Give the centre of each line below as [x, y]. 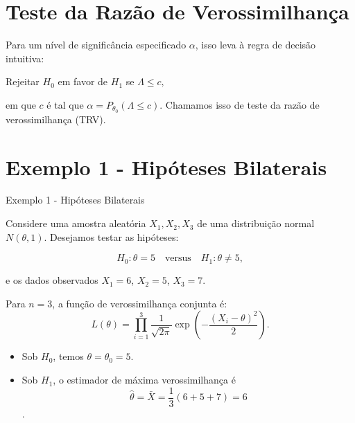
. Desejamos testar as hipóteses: [111, 236]
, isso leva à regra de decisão [256, 45]
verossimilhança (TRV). [56, 119]
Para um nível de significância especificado [96, 45]
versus [178, 259]
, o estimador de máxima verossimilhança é [144, 380]
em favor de [83, 81]
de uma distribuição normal [256, 223]
